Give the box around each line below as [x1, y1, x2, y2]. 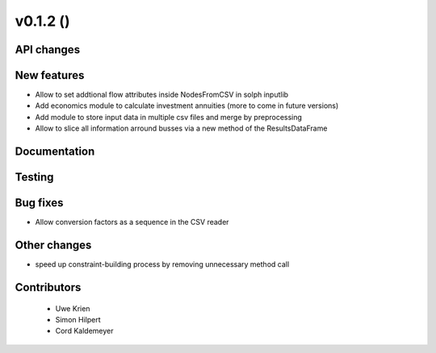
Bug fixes [15, 196, 64, 210]
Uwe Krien [55, 303, 90, 314]
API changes [15, 43, 81, 56]
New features [15, 69, 85, 82]
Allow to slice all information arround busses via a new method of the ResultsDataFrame [35, 123, 328, 133]
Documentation [15, 145, 95, 159]
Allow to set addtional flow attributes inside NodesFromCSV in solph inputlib [35, 89, 289, 100]
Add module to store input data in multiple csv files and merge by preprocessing [35, 112, 303, 122]
